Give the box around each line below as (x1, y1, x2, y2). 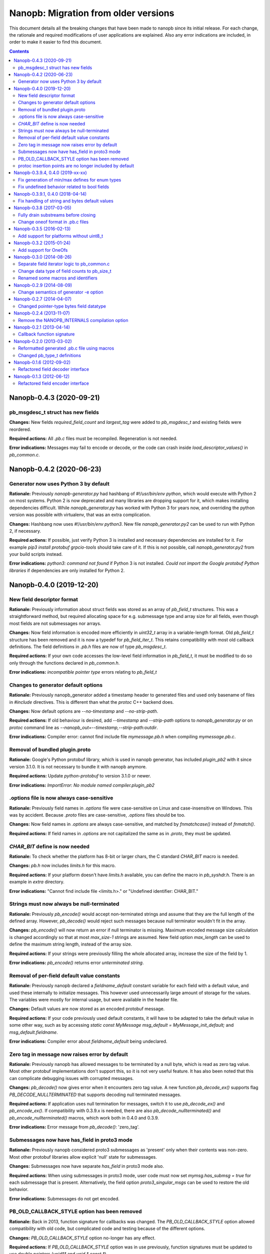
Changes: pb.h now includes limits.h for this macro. (9, 863, 116, 869)
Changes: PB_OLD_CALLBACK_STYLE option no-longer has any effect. (9, 1234, 156, 1241)
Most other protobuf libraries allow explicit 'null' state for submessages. (9, 1154, 157, 1160)
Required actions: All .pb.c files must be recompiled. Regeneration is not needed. (9, 435, 177, 441)
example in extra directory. (9, 879, 64, 885)
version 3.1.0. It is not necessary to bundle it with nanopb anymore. (9, 763, 147, 769)
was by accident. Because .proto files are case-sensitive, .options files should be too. (9, 812, 185, 818)
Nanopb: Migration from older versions (9, 8, 174, 19)
